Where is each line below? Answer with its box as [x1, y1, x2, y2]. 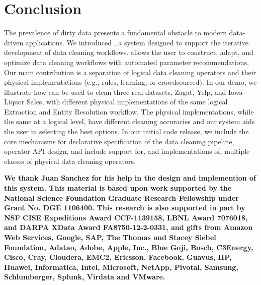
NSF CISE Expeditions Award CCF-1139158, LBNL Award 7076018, [4, 212, 248, 222]
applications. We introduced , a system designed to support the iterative [25, 37, 248, 47]
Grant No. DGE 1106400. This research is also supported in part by [4, 202, 245, 213]
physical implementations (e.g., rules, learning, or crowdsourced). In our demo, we [4, 77, 257, 87]
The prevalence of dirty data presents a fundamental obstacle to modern [4, 27, 227, 38]
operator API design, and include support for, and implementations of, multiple [4, 146, 250, 156]
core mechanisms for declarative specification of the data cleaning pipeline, [4, 136, 234, 146]
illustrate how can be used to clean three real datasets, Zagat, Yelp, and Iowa [4, 86, 243, 97]
